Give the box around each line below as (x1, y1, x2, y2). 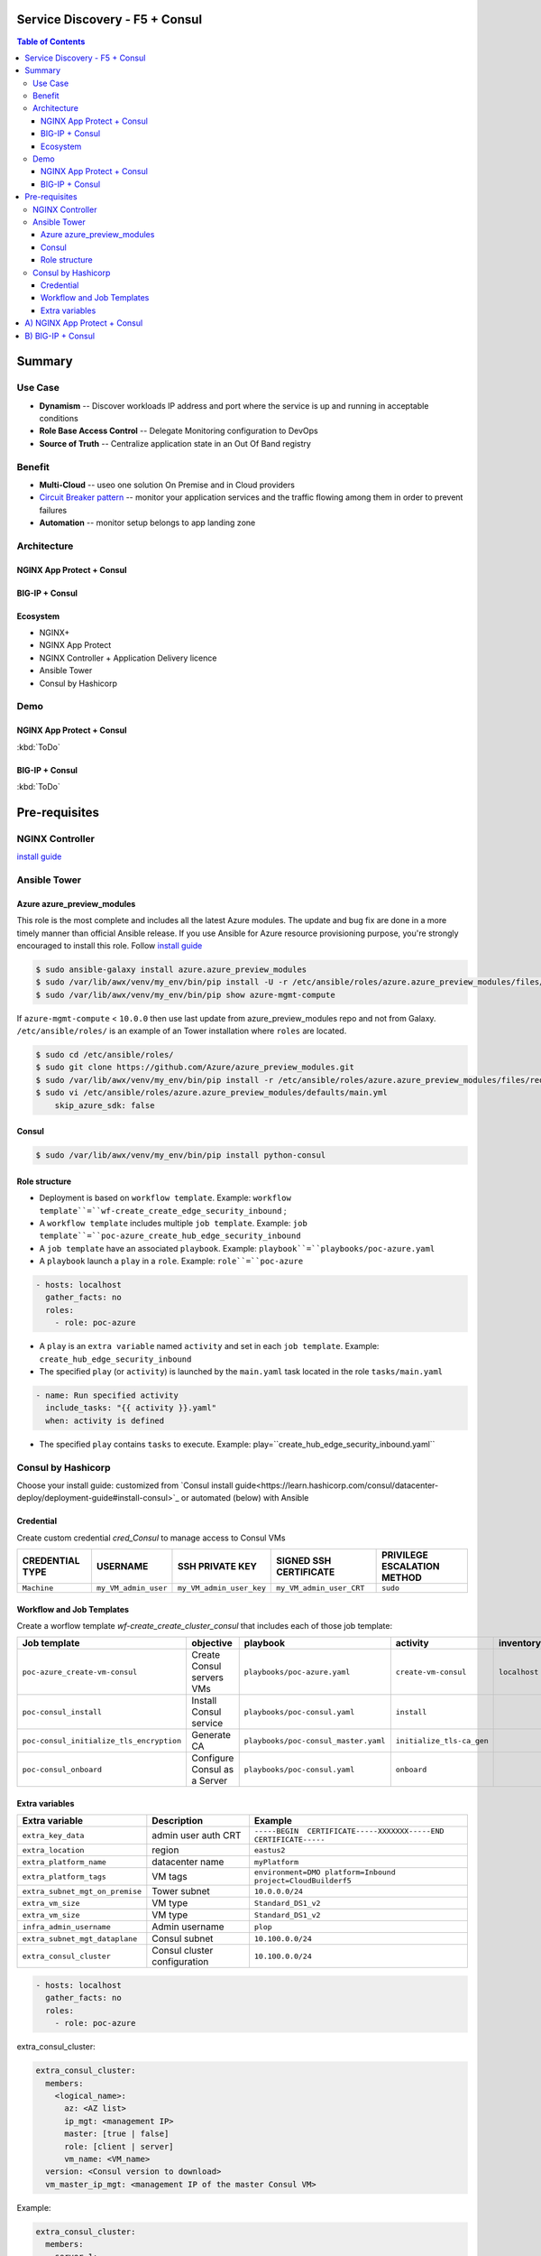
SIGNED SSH (276, 1555, 332, 1567)
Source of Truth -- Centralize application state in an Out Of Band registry (39, 438, 311, 448)
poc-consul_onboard (22, 1764, 103, 1774)
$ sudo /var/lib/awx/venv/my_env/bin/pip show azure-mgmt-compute (35, 989, 335, 1000)
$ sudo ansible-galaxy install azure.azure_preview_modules (35, 964, 307, 975)
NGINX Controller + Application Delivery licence (39, 652, 217, 663)
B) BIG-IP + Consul (24, 330, 95, 341)
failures (39, 504, 68, 515)
